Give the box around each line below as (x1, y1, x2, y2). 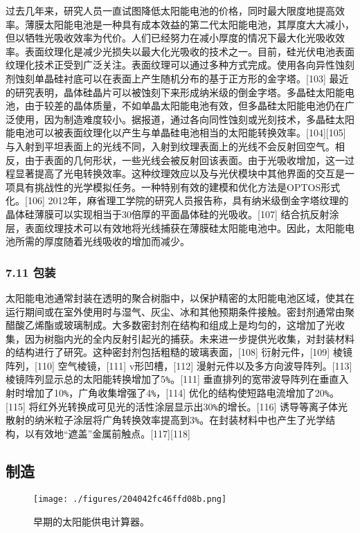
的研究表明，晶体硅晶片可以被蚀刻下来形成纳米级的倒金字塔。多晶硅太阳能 (6, 84, 345, 99)
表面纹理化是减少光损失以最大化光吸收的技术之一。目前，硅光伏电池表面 (24, 44, 354, 58)
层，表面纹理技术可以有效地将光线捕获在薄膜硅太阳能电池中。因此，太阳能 (6, 220, 345, 235)
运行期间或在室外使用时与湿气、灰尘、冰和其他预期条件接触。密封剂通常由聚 (6, 304, 354, 318)
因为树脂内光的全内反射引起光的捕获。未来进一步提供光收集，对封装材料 (24, 331, 354, 345)
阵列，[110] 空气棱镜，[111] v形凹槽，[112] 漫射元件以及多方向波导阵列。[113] (6, 358, 352, 372)
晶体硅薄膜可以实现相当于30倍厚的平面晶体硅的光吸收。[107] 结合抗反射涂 (6, 206, 339, 221)
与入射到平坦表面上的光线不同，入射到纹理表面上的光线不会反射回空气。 (6, 138, 335, 153)
